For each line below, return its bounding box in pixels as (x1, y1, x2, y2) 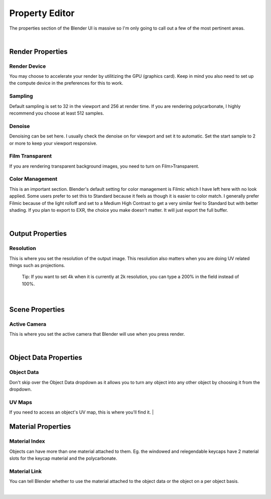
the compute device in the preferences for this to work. (9, 80, 123, 86)
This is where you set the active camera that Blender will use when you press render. (9, 331, 185, 337)
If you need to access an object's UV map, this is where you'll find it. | (9, 409, 154, 415)
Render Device (9, 63, 46, 70)
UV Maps (9, 399, 33, 406)
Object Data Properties (9, 353, 82, 362)
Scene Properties (9, 305, 65, 314)
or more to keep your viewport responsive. (9, 140, 97, 146)
